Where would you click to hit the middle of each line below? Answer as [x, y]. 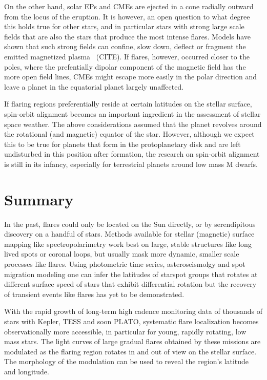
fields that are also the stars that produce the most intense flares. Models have [128, 36]
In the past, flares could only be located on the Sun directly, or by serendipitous [130, 224]
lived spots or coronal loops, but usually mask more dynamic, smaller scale [122, 254]
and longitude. [27, 371]
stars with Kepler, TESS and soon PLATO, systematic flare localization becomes [131, 321]
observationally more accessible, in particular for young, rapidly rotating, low [125, 331]
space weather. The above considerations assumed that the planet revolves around [133, 124]
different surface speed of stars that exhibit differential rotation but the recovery [130, 284]
